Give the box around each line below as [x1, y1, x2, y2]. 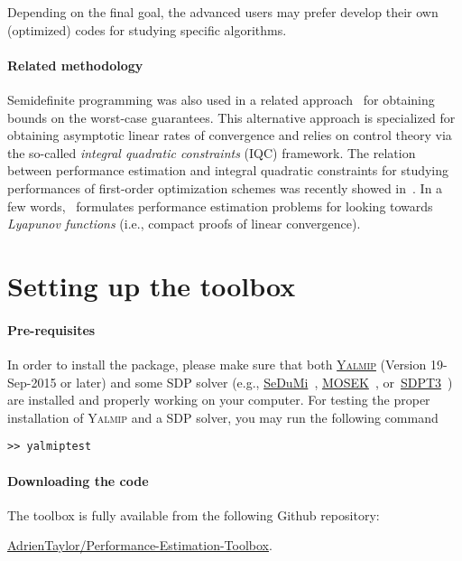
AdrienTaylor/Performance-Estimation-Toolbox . [7, 536, 273, 555]
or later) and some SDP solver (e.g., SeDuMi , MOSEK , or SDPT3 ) [60, 372, 453, 391]
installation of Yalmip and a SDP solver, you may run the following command [7, 407, 439, 426]
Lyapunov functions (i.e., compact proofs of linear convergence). [7, 214, 361, 233]
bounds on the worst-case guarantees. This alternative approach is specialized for [7, 108, 456, 126]
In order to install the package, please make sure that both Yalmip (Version [7, 354, 427, 373]
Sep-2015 [7, 372, 57, 391]
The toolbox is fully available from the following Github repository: [7, 505, 380, 524]
